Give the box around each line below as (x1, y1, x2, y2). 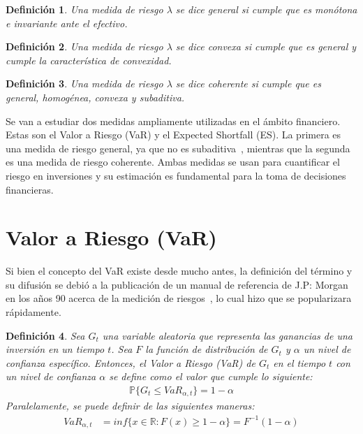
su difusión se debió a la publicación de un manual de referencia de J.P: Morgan (6, 277, 348, 291)
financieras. (6, 182, 54, 196)
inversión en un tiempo (6, 342, 105, 356)
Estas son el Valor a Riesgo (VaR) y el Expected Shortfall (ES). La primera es (6, 127, 341, 142)
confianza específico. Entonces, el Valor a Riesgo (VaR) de (6, 355, 255, 370)
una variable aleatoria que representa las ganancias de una (102, 328, 353, 342)
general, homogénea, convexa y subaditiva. (6, 89, 185, 104)
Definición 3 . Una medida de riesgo (6, 76, 163, 91)
